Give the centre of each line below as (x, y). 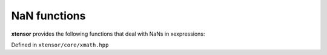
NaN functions (48, 16)
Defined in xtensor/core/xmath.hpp (60, 45)
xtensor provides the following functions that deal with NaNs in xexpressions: (108, 34)
